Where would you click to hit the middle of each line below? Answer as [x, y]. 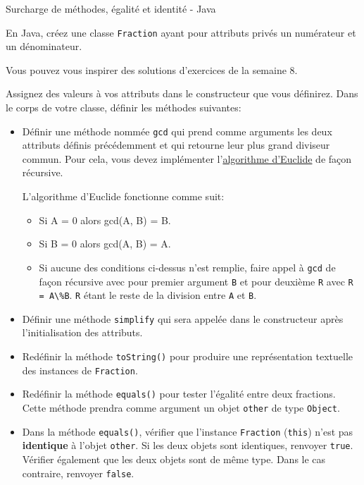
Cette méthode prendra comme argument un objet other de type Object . [181, 408]
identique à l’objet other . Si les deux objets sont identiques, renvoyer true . [188, 445]
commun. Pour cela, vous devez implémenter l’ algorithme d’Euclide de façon [187, 158]
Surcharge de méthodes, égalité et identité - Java [111, 8]
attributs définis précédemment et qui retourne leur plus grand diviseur [176, 145]
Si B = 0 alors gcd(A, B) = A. [105, 244]
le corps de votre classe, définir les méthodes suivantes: [124, 108]
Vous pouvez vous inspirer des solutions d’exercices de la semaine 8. [152, 69]
